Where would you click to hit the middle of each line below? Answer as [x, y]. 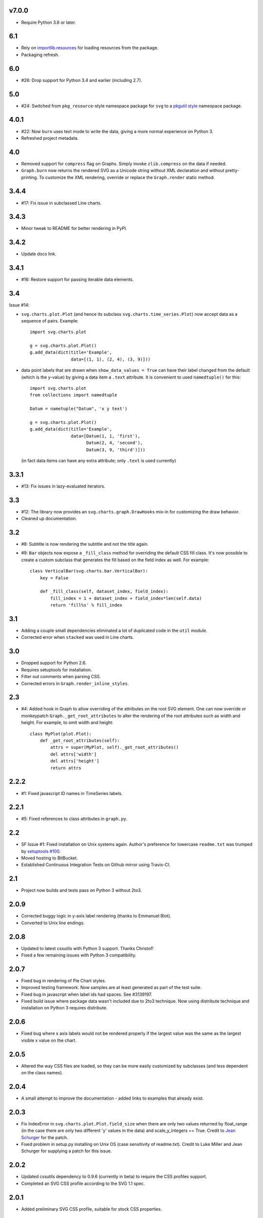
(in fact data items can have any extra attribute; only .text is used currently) [99, 460]
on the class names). [42, 1073]
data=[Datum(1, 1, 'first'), [106, 436]
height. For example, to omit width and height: [67, 723]
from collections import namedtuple [74, 395]
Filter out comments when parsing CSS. [61, 677]
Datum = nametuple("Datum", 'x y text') [79, 409]
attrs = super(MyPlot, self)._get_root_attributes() [114, 747]
